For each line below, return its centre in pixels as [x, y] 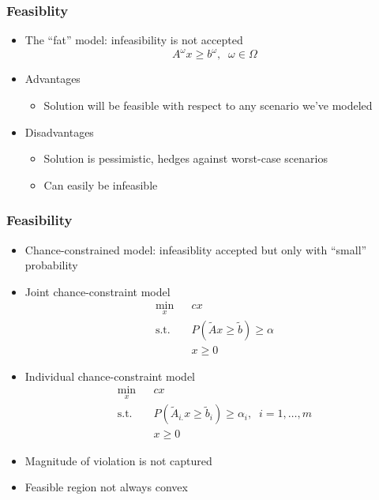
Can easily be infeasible [101, 184]
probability [51, 265]
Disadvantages [59, 132]
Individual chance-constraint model [110, 376]
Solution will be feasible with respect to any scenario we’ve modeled [208, 105]
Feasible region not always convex [106, 487]
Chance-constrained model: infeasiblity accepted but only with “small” [196, 249]
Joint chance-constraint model [98, 291]
